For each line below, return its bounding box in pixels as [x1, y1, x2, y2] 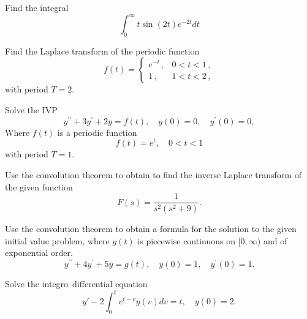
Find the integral [5, 1, 69, 13]
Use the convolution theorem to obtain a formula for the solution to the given [5, 222, 297, 235]
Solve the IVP [5, 103, 58, 116]
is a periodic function [57, 126, 137, 138]
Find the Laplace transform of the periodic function [5, 44, 200, 57]
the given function [5, 180, 73, 193]
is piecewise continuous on [137, 234, 236, 247]
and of [263, 234, 287, 247]
